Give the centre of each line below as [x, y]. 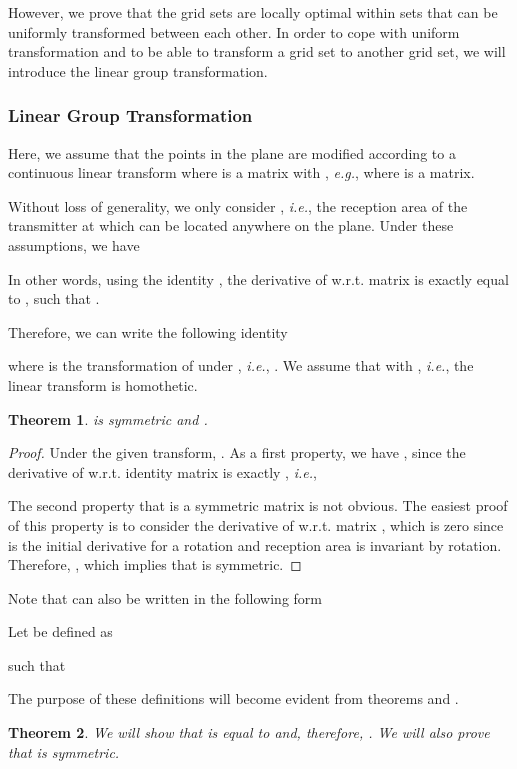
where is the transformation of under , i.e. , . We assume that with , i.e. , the [241, 365]
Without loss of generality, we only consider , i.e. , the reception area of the [238, 205]
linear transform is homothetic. [103, 384]
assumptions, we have [74, 244]
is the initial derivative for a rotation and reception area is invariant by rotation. [255, 544]
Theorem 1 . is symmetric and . [108, 418]
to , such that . [54, 298]
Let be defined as [60, 631]
